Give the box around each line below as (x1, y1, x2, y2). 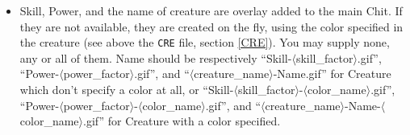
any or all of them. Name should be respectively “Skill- (19, 49, 292, 66)
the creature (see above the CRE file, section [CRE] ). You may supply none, (19, 34, 390, 51)
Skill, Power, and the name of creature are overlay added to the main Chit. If (19, 2, 403, 18)
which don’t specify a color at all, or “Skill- (19, 81, 234, 98)
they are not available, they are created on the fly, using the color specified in (19, 18, 404, 35)
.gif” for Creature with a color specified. (83, 112, 281, 129)
